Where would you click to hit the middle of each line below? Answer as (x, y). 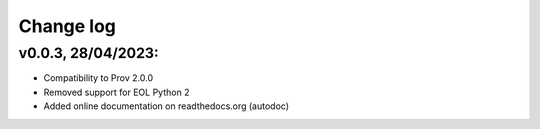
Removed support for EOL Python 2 (116, 92)
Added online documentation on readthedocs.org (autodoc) (166, 106)
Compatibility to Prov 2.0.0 (98, 78)
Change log (67, 26)
